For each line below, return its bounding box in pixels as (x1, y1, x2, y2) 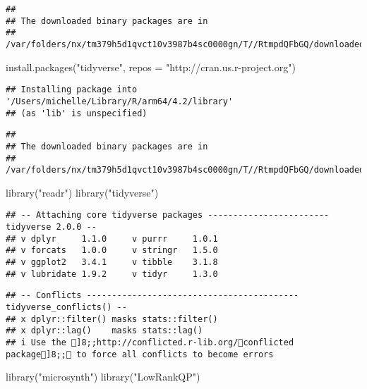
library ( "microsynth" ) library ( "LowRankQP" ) (6, 369, 200, 384)
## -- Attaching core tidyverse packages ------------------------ (6, 210, 330, 221)
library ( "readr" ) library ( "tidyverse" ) (6, 185, 159, 199)
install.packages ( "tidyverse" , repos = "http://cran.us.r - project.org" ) (6, 59, 296, 74)
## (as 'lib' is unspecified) (6, 108, 148, 118)
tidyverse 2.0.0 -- (6, 222, 97, 233)
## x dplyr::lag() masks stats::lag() (6, 326, 203, 336)
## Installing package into (6, 85, 138, 95)
